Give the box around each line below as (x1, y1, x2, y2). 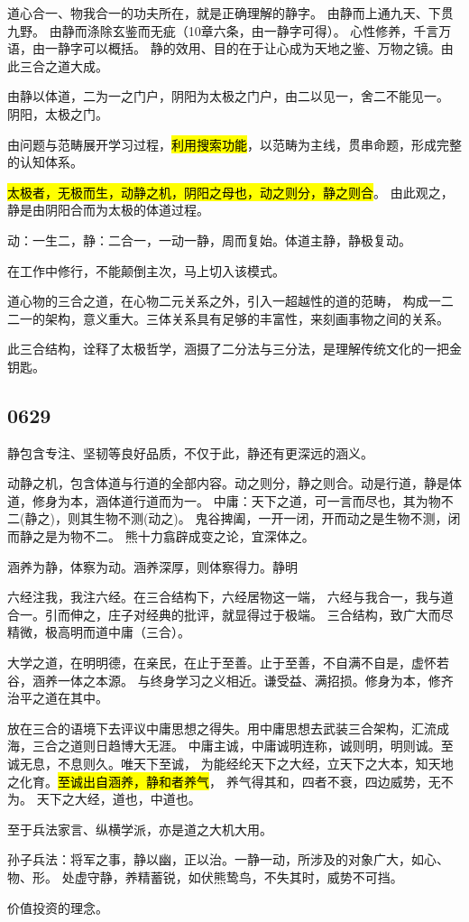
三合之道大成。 (19, 56, 108, 75)
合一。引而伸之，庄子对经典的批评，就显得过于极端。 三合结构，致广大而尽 (7, 604, 454, 623)
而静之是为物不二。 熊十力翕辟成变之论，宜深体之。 (7, 527, 315, 546)
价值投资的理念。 (7, 898, 108, 917)
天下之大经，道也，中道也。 (36, 789, 201, 808)
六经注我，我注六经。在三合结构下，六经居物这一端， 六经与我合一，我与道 (7, 587, 454, 606)
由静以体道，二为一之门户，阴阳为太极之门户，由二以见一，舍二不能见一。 (7, 87, 449, 106)
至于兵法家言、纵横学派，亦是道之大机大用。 (7, 819, 272, 838)
